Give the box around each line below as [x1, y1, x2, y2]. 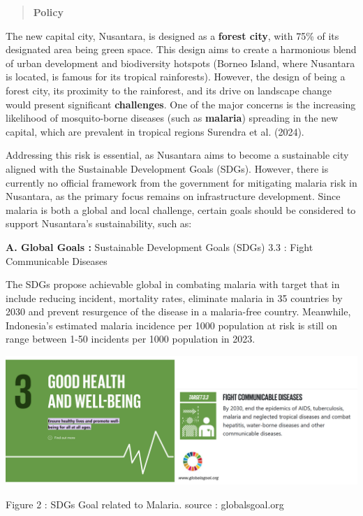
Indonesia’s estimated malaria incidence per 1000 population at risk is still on [6, 317, 338, 332]
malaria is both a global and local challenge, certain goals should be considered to [6, 202, 356, 217]
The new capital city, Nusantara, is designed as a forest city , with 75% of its [6, 28, 339, 43]
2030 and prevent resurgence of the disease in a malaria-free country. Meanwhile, [6, 304, 351, 319]
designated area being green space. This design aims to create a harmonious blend [6, 42, 357, 57]
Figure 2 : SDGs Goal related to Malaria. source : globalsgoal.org [6, 496, 284, 511]
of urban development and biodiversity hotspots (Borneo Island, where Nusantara [6, 55, 355, 70]
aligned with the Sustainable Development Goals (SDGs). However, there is [6, 161, 329, 175]
